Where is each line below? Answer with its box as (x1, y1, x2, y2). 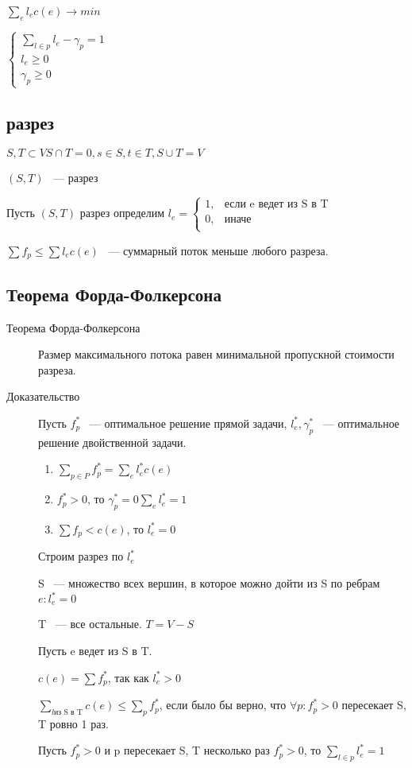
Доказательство (6, 388, 80, 405)
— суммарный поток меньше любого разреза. (108, 242, 329, 258)
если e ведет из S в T (224, 198, 329, 210)
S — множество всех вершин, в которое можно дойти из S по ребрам (38, 574, 380, 591)
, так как (107, 669, 149, 685)
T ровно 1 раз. (38, 715, 109, 731)
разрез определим (79, 204, 165, 221)
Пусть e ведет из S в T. (38, 642, 152, 659)
